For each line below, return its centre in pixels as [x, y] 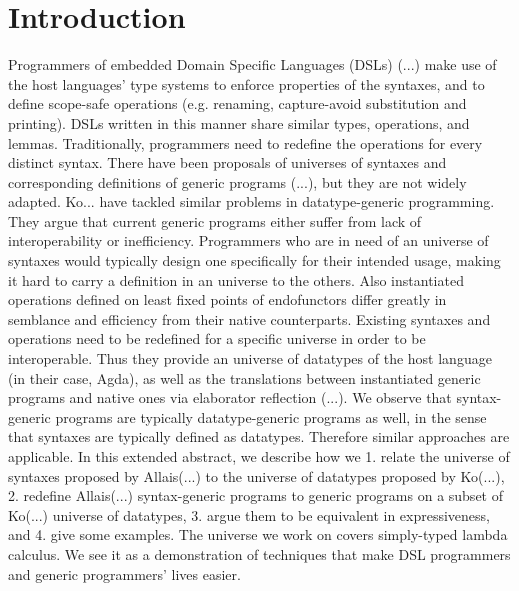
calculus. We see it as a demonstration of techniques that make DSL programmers [259, 553]
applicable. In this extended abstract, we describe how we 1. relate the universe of [259, 456]
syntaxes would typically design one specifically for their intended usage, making [254, 260]
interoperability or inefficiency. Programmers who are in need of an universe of [248, 240]
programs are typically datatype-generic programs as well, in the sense [271, 416]
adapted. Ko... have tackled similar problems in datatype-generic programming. [251, 201]
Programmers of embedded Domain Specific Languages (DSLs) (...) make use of [252, 64]
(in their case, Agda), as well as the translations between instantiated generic [244, 377]
